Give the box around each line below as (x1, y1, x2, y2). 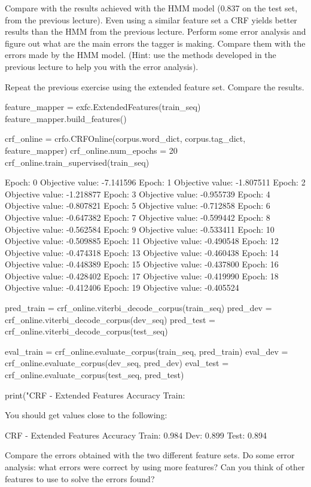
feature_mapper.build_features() (5, 112, 127, 124)
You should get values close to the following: (5, 409, 167, 421)
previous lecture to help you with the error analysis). (5, 60, 199, 72)
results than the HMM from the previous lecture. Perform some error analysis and (5, 25, 306, 38)
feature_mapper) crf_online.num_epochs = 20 (5, 144, 178, 156)
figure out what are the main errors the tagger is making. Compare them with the (5, 36, 306, 49)
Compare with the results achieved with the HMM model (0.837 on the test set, (5, 2, 298, 14)
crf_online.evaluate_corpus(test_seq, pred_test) (5, 369, 184, 381)
